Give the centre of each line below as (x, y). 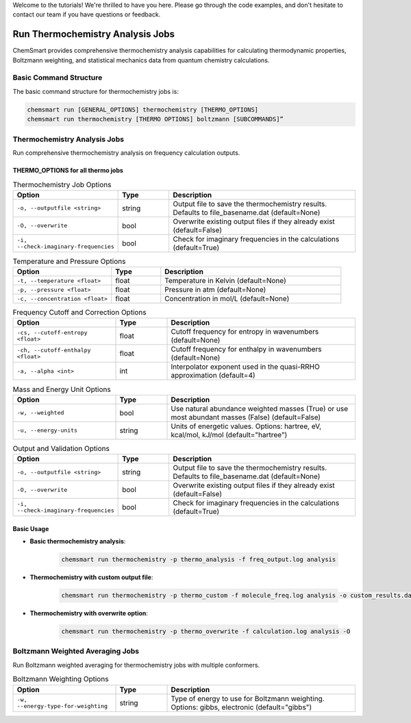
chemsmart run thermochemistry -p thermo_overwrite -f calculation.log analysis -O (206, 632)
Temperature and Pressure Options (69, 261)
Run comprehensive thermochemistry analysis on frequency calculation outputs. (126, 152)
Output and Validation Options (61, 449)
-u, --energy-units (47, 431)
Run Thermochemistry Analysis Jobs (94, 34)
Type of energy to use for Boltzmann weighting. (248, 698)
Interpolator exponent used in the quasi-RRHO (245, 367)
